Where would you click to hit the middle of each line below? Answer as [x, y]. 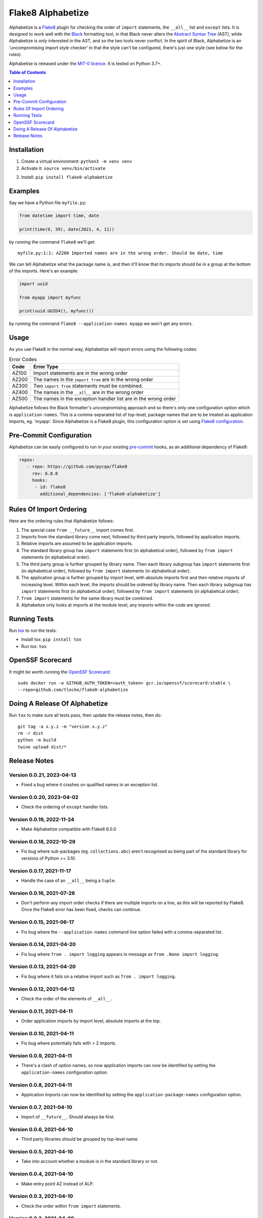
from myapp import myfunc [50, 297]
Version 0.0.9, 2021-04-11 [40, 1056]
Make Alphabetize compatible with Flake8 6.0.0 [69, 829]
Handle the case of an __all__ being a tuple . [69, 880]
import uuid [34, 284]
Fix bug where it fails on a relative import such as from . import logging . [99, 976]
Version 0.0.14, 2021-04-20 [42, 944]
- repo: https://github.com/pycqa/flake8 [77, 467]
